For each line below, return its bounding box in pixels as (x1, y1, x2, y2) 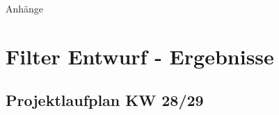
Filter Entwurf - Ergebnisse (6, 42, 274, 70)
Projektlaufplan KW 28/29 (6, 89, 204, 111)
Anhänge (6, 1, 44, 15)
